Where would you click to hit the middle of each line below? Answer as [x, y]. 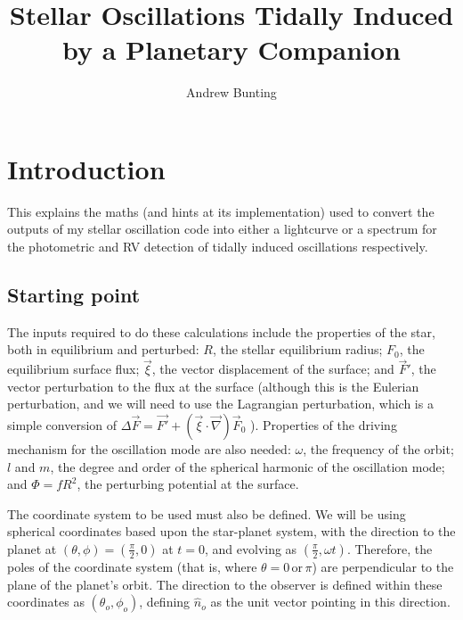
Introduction [86, 168]
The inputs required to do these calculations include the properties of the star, [221, 331]
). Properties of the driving [323, 425]
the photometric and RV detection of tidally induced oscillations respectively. [218, 247]
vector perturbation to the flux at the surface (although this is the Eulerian [213, 386]
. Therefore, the [390, 548]
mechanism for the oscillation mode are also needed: [149, 449]
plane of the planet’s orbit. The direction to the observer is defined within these [225, 584]
